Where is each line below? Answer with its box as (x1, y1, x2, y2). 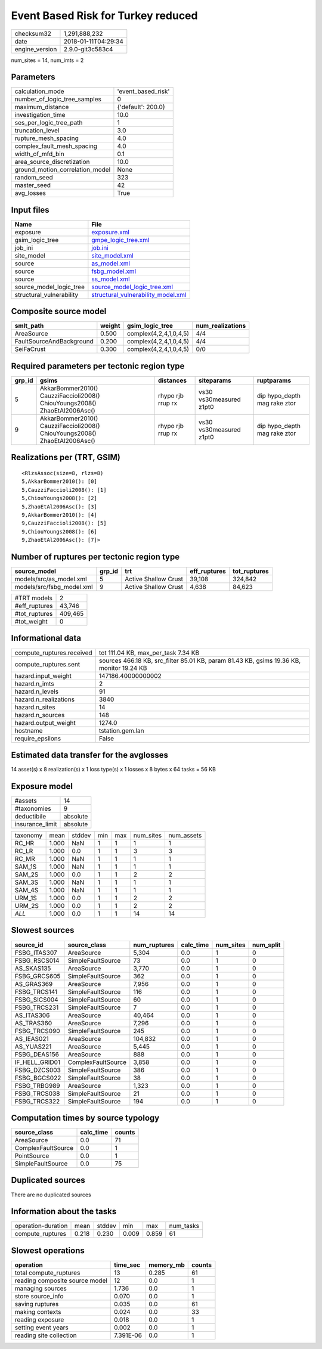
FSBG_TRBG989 (14, 1081, 61, 1090)
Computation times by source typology (11, 1112, 160, 1123)
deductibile (14, 812, 47, 820)
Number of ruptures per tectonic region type (11, 551, 180, 562)
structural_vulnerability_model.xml (91, 290, 187, 299)
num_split (252, 941, 281, 949)
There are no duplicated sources (11, 1191, 92, 1198)
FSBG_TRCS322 (14, 1097, 60, 1105)
